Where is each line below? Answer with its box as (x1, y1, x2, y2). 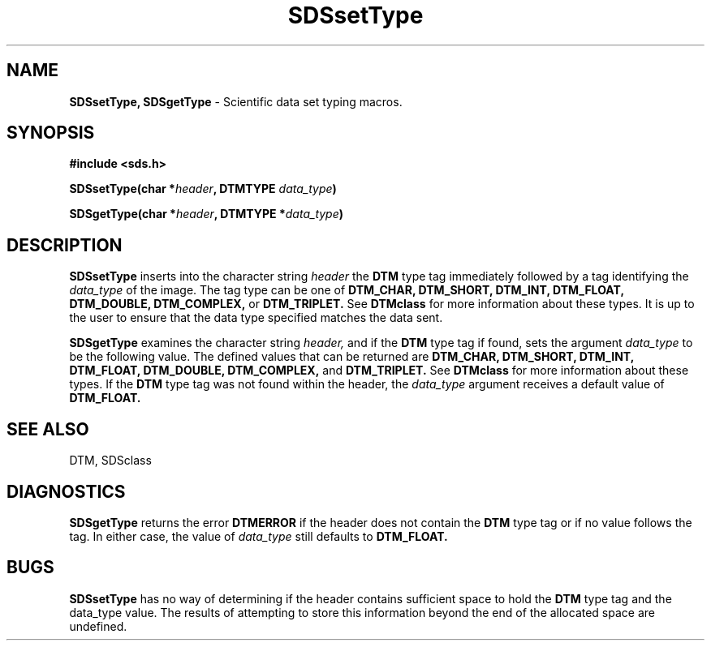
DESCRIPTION (6, 234, 123, 255)
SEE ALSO (6, 418, 89, 439)
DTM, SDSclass (69, 453, 152, 468)
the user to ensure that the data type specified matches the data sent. (69, 311, 443, 325)
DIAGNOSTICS (6, 481, 126, 502)
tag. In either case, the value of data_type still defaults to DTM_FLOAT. (69, 529, 448, 543)
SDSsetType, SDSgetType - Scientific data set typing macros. (69, 94, 403, 109)
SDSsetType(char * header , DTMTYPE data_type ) (69, 182, 337, 196)
